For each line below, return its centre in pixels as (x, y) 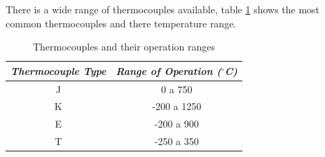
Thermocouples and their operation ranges (124, 47)
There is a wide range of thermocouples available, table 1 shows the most (163, 9)
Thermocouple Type (58, 70)
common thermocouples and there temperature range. (121, 23)
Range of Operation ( (168, 70)
